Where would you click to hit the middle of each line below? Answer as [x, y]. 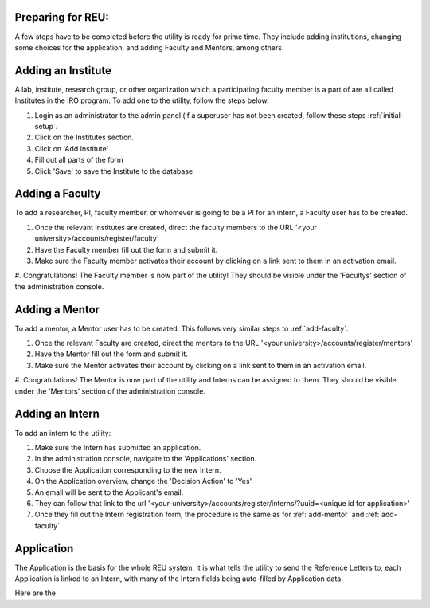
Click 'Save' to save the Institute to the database [114, 171]
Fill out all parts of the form [79, 160]
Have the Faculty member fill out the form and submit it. [126, 249]
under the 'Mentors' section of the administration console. [110, 391]
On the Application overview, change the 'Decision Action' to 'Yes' [143, 481]
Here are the [35, 593]
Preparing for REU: [62, 17]
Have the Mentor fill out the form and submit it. [111, 354]
